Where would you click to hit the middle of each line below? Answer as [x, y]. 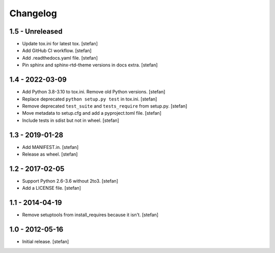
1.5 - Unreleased [36, 31]
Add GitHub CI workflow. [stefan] [57, 50]
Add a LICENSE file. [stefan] [52, 188]
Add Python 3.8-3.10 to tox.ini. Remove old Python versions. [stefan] [94, 92]
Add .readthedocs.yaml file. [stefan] [60, 58]
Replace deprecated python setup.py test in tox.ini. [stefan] [90, 99]
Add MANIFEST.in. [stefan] [50, 147]
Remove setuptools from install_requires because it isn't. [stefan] [90, 215]
